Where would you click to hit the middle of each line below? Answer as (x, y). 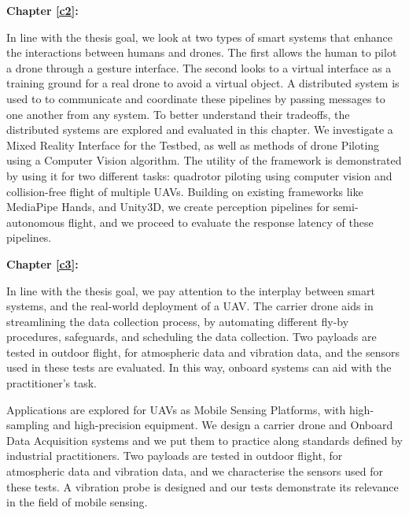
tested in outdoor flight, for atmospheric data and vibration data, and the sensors (203, 352)
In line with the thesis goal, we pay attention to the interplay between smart (191, 290)
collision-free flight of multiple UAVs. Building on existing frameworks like (185, 191)
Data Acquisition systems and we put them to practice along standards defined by (204, 440)
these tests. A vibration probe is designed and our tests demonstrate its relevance (203, 486)
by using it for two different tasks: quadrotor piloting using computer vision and (199, 175)
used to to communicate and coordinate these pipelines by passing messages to (196, 98)
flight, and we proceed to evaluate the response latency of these (221, 222)
